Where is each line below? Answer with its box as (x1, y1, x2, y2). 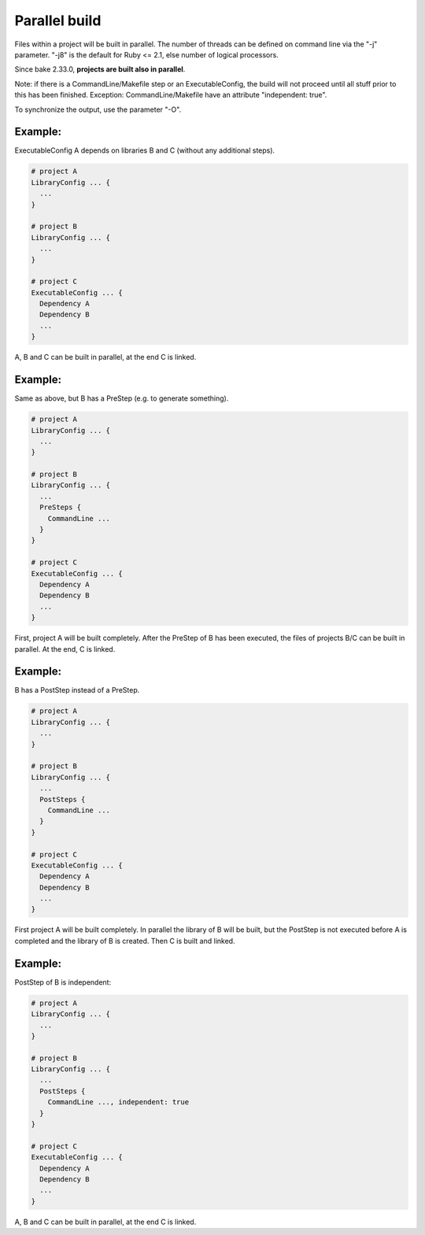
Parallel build (14, 12, 102, 29)
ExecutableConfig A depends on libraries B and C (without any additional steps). (14, 146, 275, 155)
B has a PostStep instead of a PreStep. (14, 686, 140, 695)
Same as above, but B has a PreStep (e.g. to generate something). (14, 394, 229, 403)
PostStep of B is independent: (14, 977, 112, 987)
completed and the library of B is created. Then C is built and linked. (14, 936, 235, 945)
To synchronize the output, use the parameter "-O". (14, 105, 182, 114)
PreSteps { (39, 503, 82, 512)
